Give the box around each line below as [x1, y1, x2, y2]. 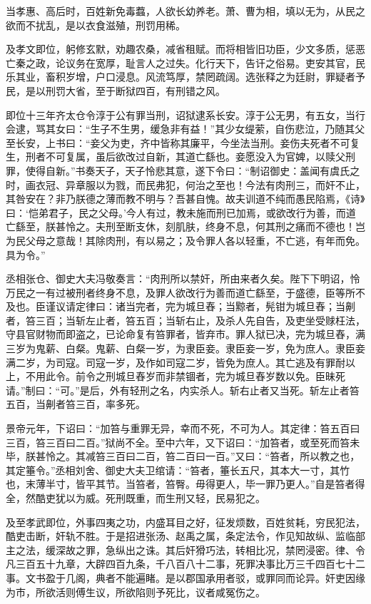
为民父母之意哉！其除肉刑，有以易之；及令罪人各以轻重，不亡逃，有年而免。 [6, 232, 365, 247]
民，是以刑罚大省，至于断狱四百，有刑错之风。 [6, 83, 225, 98]
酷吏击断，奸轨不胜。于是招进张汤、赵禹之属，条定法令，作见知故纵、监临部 [6, 528, 365, 543]
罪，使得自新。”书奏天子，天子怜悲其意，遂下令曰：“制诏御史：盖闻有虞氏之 [6, 163, 360, 178]
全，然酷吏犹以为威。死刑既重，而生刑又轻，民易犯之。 [6, 491, 265, 505]
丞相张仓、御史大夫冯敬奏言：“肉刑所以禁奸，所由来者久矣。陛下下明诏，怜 [6, 271, 360, 286]
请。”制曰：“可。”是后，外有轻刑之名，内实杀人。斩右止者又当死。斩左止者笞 [6, 382, 360, 397]
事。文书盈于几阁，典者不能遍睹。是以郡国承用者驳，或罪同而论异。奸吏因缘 [6, 570, 365, 585]
